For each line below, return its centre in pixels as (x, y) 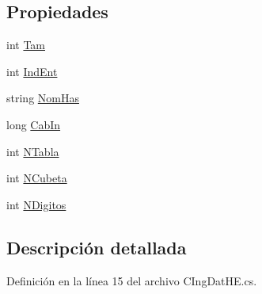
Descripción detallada (97, 247)
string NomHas (43, 98)
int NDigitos (36, 204)
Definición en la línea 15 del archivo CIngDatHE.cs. (132, 280)
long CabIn (34, 124)
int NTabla (33, 151)
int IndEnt (32, 71)
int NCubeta (37, 178)
